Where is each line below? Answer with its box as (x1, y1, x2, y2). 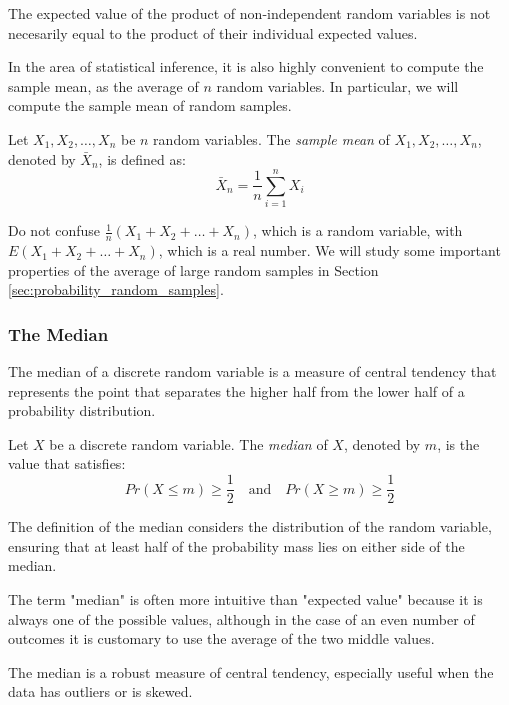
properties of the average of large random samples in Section (8, 259, 379, 280)
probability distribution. (8, 400, 156, 421)
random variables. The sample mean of (153, 128, 390, 149)
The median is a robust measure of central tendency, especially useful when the (8, 661, 494, 682)
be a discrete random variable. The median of (49, 433, 328, 454)
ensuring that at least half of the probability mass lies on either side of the (8, 535, 465, 556)
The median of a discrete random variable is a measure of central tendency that (8, 361, 497, 382)
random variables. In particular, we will (216, 75, 459, 96)
